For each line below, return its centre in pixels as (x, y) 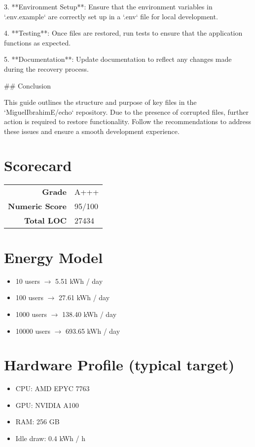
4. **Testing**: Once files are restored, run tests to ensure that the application (123, 33)
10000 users (33, 331)
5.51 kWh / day (79, 281)
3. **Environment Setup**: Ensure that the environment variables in (108, 6)
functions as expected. (37, 42)
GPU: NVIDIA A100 (47, 405)
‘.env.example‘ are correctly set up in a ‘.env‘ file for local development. (111, 16)
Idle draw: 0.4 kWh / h (51, 438)
